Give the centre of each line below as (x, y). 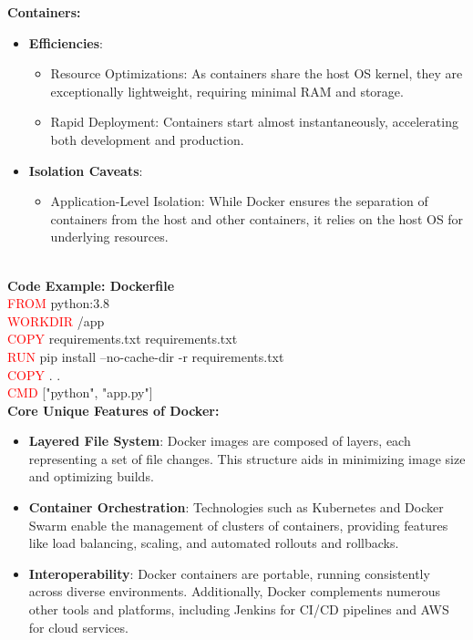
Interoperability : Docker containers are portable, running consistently (229, 573)
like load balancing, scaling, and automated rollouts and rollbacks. (214, 543)
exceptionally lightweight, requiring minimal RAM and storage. (227, 91)
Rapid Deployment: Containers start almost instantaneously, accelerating (254, 122)
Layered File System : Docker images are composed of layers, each (220, 441)
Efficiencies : (66, 42)
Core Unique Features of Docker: (113, 410)
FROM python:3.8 (59, 303)
